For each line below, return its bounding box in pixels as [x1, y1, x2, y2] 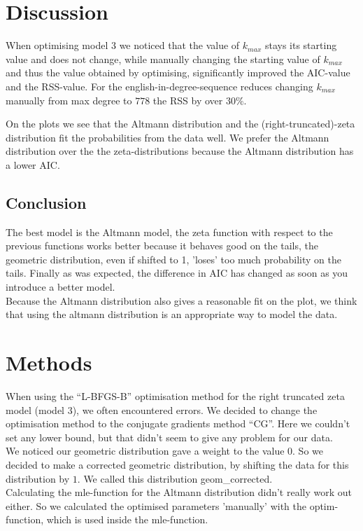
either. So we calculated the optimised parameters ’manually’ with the [6, 498, 306, 513]
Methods [6, 348, 92, 377]
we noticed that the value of [119, 38, 240, 53]
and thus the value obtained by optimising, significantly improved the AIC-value [6, 65, 350, 80]
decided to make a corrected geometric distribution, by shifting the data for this [6, 457, 349, 471]
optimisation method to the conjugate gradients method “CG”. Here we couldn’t [6, 416, 350, 431]
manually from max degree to [6, 92, 132, 107]
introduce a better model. [6, 280, 115, 294]
